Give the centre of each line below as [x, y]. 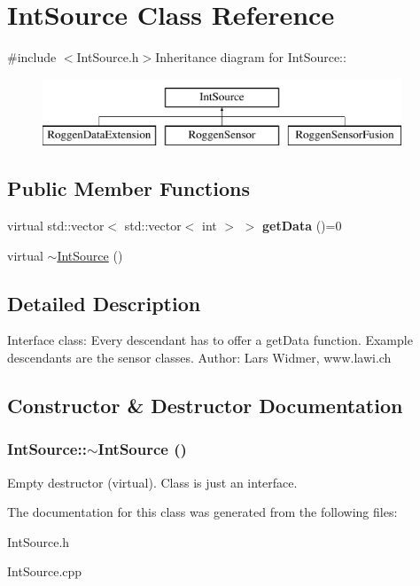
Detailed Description [104, 303]
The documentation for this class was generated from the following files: [202, 512]
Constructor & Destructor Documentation [205, 406]
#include [32, 57]
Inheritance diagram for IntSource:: [251, 57]
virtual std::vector [56, 226]
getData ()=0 [302, 226]
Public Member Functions [128, 188]
